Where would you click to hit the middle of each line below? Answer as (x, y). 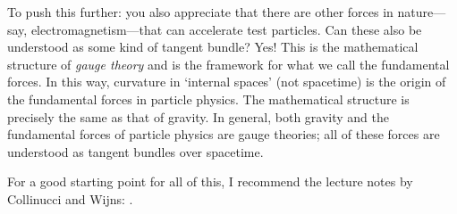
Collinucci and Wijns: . (70, 198)
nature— (422, 12)
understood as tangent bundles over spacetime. (135, 151)
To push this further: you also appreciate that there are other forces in (200, 12)
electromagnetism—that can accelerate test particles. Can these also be (226, 29)
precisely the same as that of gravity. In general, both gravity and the (198, 116)
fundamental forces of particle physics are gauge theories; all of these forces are (224, 134)
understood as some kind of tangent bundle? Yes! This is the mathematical (213, 47)
